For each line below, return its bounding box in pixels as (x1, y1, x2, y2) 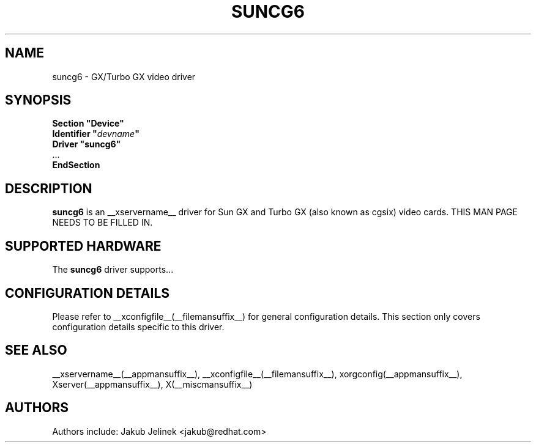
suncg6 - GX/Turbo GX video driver (52, 71, 196, 82)
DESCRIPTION (5, 180, 92, 196)
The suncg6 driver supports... (52, 264, 174, 275)
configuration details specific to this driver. (52, 321, 225, 332)
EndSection (52, 160, 100, 171)
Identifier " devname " (52, 128, 140, 139)
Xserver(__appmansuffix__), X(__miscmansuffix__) (52, 379, 253, 390)
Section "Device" (52, 118, 124, 129)
